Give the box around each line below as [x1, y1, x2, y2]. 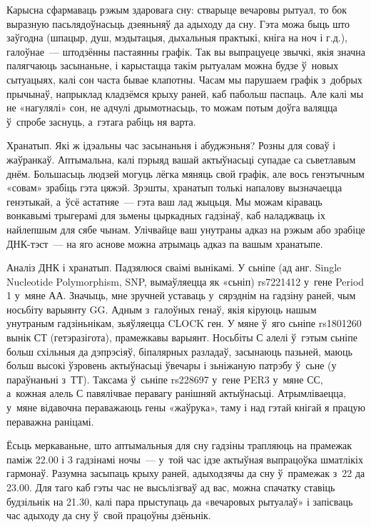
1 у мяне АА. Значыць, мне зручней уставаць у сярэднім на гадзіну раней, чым [6, 288, 356, 303]
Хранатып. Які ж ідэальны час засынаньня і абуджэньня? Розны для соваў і [6, 138, 336, 153]
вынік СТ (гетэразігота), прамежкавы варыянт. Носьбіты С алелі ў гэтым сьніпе [6, 330, 357, 345]
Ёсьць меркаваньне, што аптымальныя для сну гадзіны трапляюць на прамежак [6, 438, 352, 453]
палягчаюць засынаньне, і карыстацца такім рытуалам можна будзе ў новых [6, 58, 339, 73]
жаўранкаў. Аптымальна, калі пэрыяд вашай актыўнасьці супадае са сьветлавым [6, 151, 356, 166]
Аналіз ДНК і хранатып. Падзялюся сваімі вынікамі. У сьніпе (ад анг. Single [6, 260, 342, 275]
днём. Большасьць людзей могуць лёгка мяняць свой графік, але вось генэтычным [6, 166, 365, 181]
